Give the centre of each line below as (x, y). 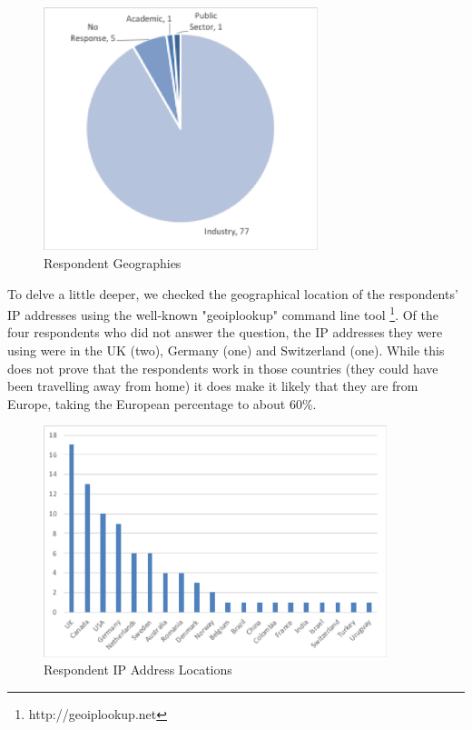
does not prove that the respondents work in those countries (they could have (223, 368)
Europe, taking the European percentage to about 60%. (162, 403)
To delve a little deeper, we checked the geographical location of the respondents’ (233, 293)
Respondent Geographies (113, 262)
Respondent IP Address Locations (138, 670)
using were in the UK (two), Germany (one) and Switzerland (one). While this (226, 350)
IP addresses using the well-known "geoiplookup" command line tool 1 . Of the (223, 313)
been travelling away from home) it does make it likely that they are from (213, 386)
